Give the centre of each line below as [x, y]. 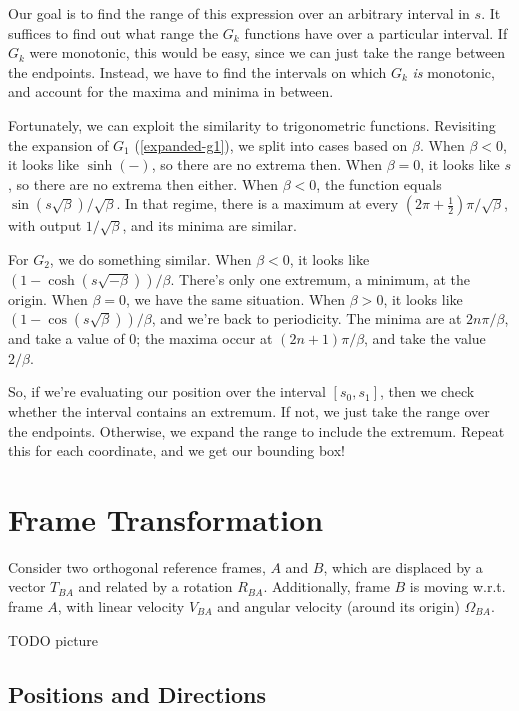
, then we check [427, 391]
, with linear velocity [121, 606]
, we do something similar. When [150, 258]
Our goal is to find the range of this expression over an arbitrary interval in [239, 13]
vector [27, 586]
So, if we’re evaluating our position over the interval [167, 391]
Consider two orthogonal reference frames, [137, 566]
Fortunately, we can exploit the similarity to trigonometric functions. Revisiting [252, 124]
